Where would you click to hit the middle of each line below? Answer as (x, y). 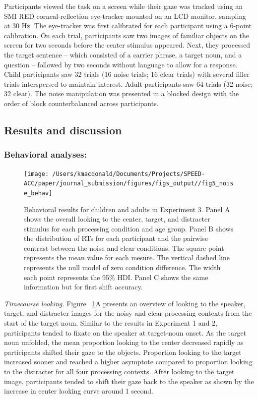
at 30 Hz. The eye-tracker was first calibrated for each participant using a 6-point (128, 26)
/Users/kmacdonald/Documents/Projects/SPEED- (129, 174)
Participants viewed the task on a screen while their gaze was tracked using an (123, 6)
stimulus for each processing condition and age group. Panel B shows (129, 228)
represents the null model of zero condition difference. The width (122, 267)
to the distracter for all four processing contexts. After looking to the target (119, 371)
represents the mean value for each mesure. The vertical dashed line (127, 257)
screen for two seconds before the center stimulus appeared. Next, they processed (127, 45)
